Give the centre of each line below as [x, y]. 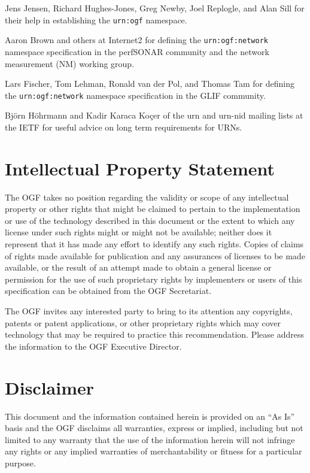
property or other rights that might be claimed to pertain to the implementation [153, 209]
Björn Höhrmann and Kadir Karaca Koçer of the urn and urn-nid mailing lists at [154, 115]
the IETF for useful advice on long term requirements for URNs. [124, 127]
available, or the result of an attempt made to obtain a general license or [138, 267]
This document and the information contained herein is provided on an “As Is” [150, 416]
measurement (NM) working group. [70, 63]
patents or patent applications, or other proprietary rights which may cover [143, 322]
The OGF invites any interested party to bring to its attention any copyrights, [149, 311]
